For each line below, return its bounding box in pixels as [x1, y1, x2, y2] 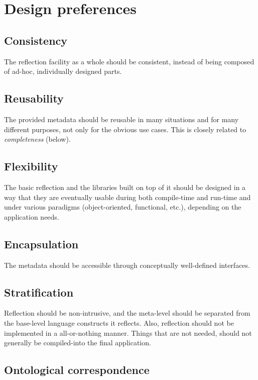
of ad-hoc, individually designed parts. [4, 66, 122, 76]
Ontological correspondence [4, 362, 150, 377]
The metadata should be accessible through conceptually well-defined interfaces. [4, 259, 250, 270]
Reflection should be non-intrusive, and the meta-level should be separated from [4, 308, 250, 318]
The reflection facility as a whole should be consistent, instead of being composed [4, 56, 254, 66]
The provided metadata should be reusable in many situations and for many [4, 114, 239, 124]
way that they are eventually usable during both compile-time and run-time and [4, 192, 251, 202]
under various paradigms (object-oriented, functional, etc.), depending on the [4, 202, 241, 212]
